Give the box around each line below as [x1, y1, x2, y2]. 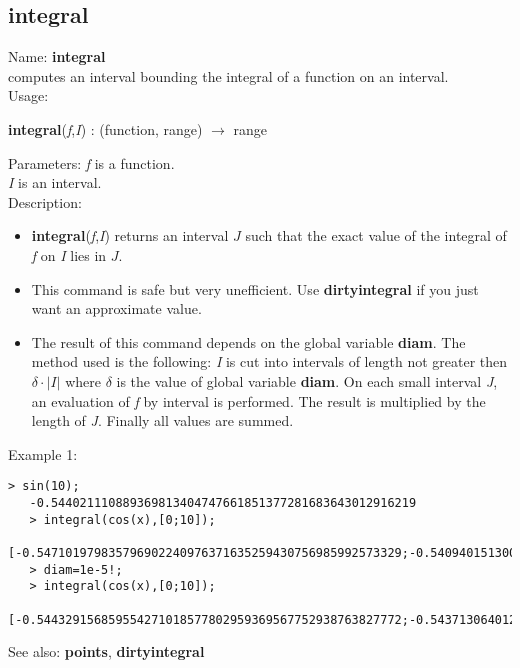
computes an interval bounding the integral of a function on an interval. [8, 65, 449, 86]
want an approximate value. [31, 298, 202, 319]
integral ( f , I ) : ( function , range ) [8, 118, 203, 139]
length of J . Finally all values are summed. [31, 410, 294, 431]
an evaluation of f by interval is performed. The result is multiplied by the [31, 390, 486, 411]
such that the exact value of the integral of [245, 225, 507, 246]
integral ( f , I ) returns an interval [31, 225, 229, 246]
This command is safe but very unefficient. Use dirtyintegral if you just [31, 278, 479, 299]
